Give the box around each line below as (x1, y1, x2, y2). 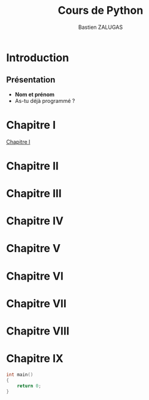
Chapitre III (6, 187, 62, 200)
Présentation (6, 75, 56, 85)
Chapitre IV (6, 214, 64, 228)
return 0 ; (17, 383, 42, 389)
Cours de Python (57, 4, 144, 17)
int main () (6, 371, 34, 378)
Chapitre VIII (6, 324, 70, 337)
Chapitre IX (6, 352, 64, 366)
